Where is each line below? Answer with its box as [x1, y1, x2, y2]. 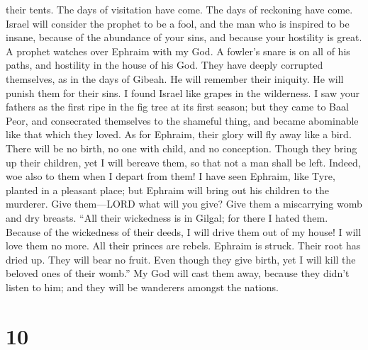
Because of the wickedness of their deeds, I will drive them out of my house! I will [6, 224, 362, 239]
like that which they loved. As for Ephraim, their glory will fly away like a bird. [6, 127, 352, 142]
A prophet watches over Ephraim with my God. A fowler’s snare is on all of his [6, 43, 350, 58]
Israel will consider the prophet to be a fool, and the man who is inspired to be [6, 16, 350, 30]
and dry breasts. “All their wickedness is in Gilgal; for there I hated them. [6, 210, 328, 225]
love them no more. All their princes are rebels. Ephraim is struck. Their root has [6, 238, 361, 253]
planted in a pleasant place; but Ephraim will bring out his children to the [6, 182, 329, 197]
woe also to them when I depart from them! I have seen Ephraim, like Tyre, [6, 169, 335, 184]
